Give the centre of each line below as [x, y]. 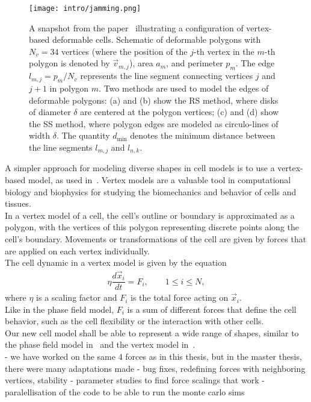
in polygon [69, 88]
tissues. [18, 203]
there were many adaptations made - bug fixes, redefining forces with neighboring [155, 368]
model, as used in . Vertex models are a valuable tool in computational [159, 180]
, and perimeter [195, 63]
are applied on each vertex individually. [77, 250]
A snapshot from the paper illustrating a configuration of [136, 27]
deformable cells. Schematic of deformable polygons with [156, 39]
